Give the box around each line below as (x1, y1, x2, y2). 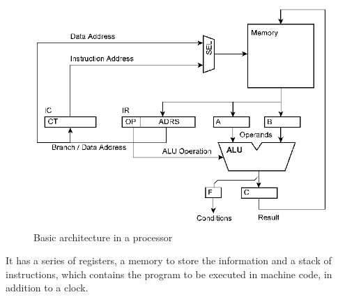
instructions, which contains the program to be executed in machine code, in (6, 266, 332, 281)
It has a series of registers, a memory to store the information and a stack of (6, 253, 332, 268)
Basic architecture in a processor (33, 229, 173, 244)
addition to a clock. (6, 280, 89, 295)
